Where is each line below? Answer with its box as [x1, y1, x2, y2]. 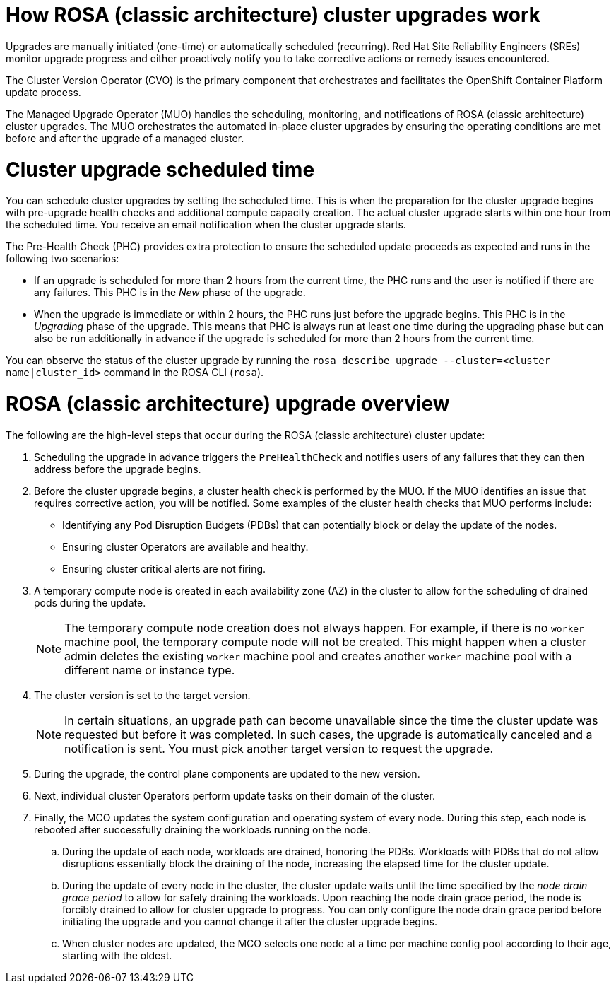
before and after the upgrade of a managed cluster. [6, 131, 244, 144]
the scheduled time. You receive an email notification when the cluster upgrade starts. [6, 218, 406, 231]
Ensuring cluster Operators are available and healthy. [62, 540, 309, 553]
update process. [6, 86, 81, 98]
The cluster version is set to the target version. [34, 689, 251, 701]
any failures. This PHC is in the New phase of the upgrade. [34, 286, 306, 299]
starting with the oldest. [62, 949, 172, 961]
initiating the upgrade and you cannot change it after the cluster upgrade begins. [62, 915, 438, 927]
